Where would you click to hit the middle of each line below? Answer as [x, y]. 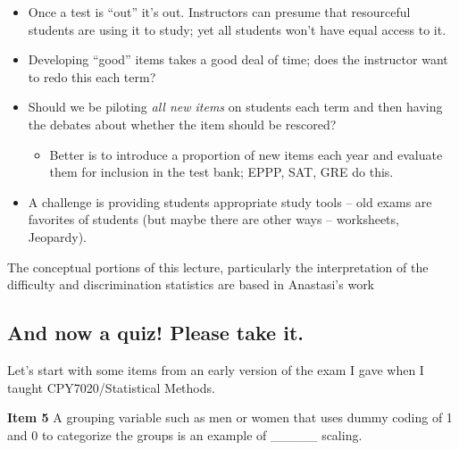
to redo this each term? [92, 76]
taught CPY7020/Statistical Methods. [111, 387]
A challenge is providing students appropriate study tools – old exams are [230, 201]
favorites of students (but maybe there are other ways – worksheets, [213, 219]
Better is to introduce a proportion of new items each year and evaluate [246, 154]
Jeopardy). [57, 236]
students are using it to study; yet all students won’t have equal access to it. [237, 29]
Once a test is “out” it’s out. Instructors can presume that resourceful [219, 12]
